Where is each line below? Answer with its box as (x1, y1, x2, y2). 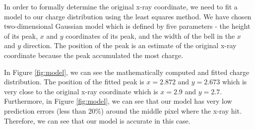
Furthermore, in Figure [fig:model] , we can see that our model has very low (4, 96, 232, 106)
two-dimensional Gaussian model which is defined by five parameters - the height (4, 21, 251, 31)
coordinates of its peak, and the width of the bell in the (65, 30, 235, 41)
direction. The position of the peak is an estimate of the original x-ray (23, 40, 237, 51)
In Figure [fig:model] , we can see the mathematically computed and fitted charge (4, 66, 250, 77)
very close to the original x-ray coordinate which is (4, 86, 158, 96)
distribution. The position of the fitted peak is (4, 76, 144, 87)
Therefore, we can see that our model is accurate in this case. (4, 115, 191, 126)
